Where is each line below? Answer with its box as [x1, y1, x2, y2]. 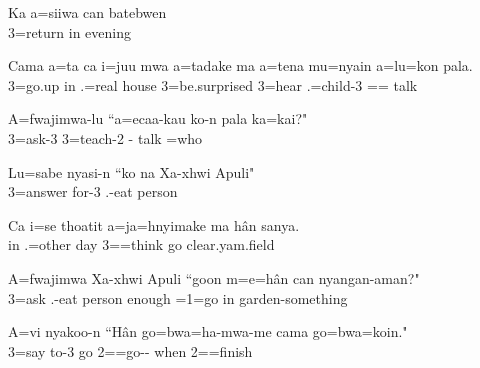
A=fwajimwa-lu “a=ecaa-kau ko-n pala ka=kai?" [8, 108, 308, 129]
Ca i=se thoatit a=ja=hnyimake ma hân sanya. [8, 214, 300, 235]
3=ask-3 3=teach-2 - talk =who [8, 127, 203, 148]
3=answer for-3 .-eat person [8, 181, 178, 202]
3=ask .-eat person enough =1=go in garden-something [8, 287, 348, 308]
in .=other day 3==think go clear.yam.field [8, 234, 275, 255]
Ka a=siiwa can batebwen [8, 2, 167, 22]
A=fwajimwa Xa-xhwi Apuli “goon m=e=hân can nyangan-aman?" [8, 267, 420, 288]
